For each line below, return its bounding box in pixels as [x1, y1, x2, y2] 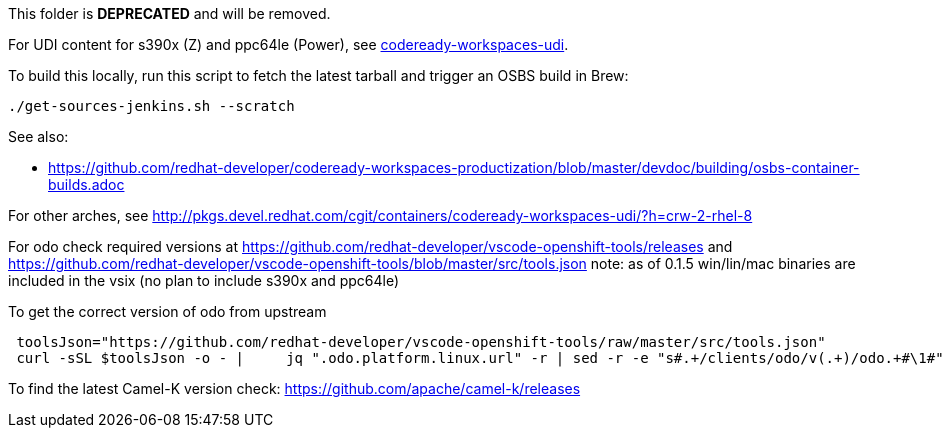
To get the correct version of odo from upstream [8, 303, 327, 320]
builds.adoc [48, 176, 125, 193]
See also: [8, 128, 69, 145]
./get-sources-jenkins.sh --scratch [8, 98, 295, 114]
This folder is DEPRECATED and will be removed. [8, 5, 331, 22]
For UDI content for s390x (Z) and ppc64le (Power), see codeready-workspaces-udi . [8, 36, 569, 53]
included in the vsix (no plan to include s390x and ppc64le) [8, 272, 400, 289]
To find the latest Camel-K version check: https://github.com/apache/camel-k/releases [8, 380, 581, 397]
